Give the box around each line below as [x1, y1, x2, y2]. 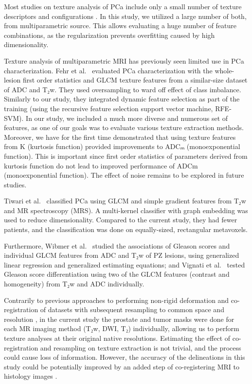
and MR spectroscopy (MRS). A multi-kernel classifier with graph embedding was [4, 205, 248, 215]
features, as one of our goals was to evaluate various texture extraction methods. [4, 122, 244, 133]
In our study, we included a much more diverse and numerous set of [26, 113, 228, 123]
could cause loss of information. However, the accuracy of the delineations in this [4, 352, 245, 362]
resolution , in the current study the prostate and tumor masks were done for [4, 314, 234, 324]
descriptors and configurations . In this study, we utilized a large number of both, [4, 11, 247, 21]
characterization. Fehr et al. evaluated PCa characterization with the [4, 65, 213, 75]
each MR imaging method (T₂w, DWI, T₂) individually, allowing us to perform [4, 323, 239, 334]
